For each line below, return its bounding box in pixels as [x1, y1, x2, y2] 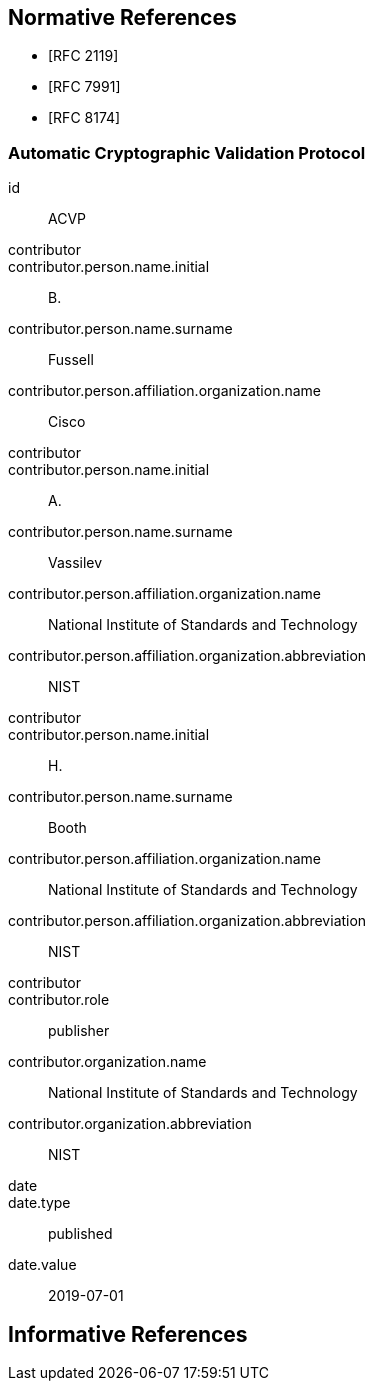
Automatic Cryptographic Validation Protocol [8, 142, 366, 163]
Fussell [48, 351, 94, 369]
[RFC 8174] [48, 109, 121, 127]
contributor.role [8, 991, 110, 1009]
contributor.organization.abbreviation [8, 1115, 252, 1133]
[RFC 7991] [48, 78, 121, 96]
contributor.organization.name [8, 1053, 207, 1071]
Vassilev [48, 554, 103, 572]
